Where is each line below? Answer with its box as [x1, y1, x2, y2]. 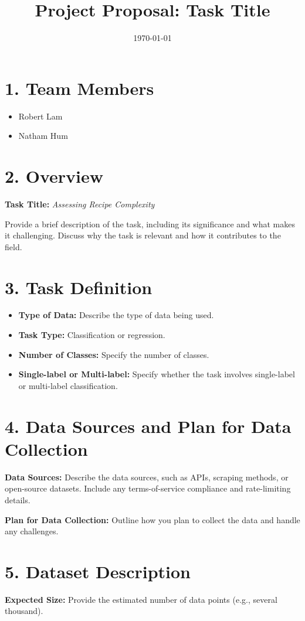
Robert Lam [18, 110, 63, 122]
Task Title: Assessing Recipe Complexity [5, 197, 155, 210]
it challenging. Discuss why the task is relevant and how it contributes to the [5, 229, 281, 241]
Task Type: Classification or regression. [18, 329, 165, 341]
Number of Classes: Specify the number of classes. [18, 348, 209, 360]
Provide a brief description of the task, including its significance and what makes [5, 217, 295, 230]
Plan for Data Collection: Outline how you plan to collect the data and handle [5, 513, 300, 526]
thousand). [5, 605, 43, 617]
